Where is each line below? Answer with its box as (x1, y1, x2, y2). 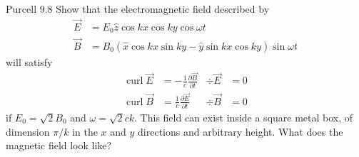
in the (72, 124, 98, 139)
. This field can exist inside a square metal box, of (134, 109, 353, 124)
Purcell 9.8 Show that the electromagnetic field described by (6, 1, 270, 16)
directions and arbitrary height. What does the (138, 124, 343, 139)
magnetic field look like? (6, 138, 112, 153)
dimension (6, 124, 50, 139)
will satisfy (6, 54, 53, 69)
